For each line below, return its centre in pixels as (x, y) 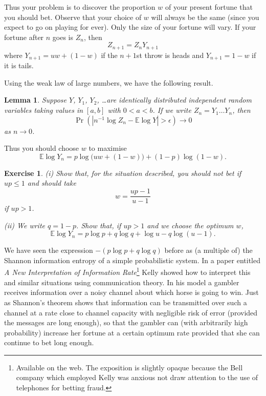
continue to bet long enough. (49, 342)
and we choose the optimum (190, 225)
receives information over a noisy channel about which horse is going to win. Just (131, 292)
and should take (52, 183)
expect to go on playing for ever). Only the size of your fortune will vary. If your (130, 27)
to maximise (108, 148)
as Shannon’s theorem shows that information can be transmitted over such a (126, 302)
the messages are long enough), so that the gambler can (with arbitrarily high (126, 322)
